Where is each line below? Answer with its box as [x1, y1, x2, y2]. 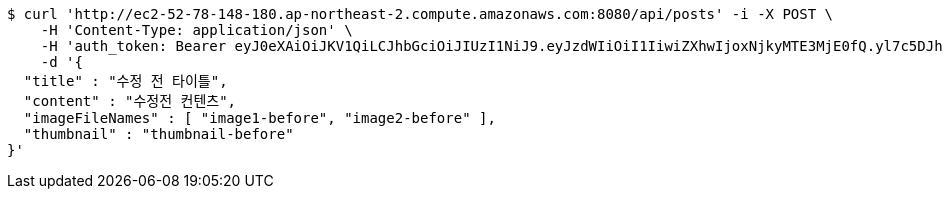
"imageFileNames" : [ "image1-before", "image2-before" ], [23, 110, 496, 126]
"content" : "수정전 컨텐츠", [23, 93, 236, 109]
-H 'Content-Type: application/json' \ [40, 22, 353, 38]
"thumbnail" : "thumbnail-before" [23, 126, 294, 142]
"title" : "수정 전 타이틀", [23, 73, 228, 89]
